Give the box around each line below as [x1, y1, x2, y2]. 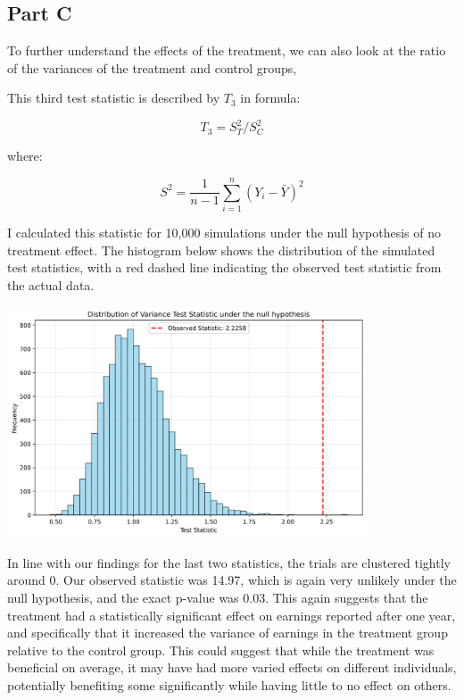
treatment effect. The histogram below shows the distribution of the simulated [7, 240, 435, 259]
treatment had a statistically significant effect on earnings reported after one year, [7, 605, 456, 624]
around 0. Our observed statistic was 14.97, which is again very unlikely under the [7, 571, 457, 589]
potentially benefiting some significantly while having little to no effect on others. [7, 676, 452, 694]
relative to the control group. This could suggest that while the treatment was [7, 640, 435, 659]
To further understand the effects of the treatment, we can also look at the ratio [7, 41, 446, 60]
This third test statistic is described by [7, 88, 220, 107]
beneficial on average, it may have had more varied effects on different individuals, [7, 658, 457, 677]
